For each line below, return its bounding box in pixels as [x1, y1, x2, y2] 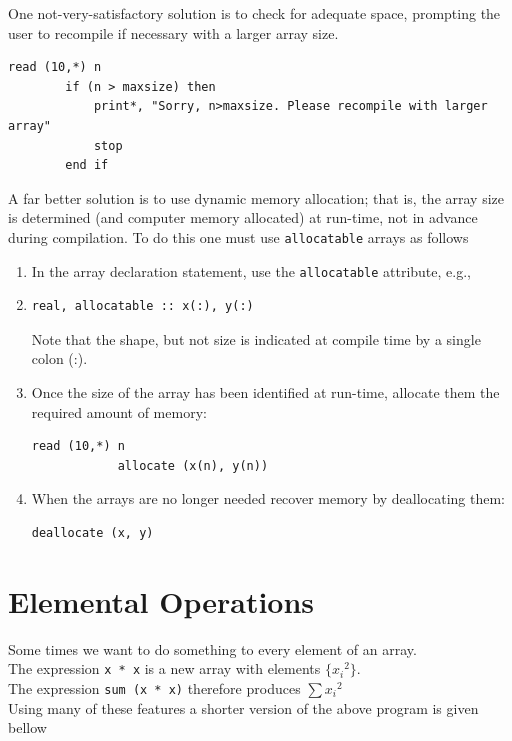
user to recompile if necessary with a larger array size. [8, 22, 339, 43]
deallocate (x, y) [31, 526, 154, 540]
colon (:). [31, 348, 88, 369]
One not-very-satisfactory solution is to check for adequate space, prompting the [8, 3, 501, 23]
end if [65, 158, 109, 173]
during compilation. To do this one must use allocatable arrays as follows [8, 226, 469, 247]
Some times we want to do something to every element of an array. [8, 638, 417, 659]
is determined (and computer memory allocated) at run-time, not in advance [8, 207, 478, 228]
